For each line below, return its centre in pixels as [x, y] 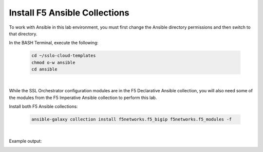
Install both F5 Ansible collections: [43, 106]
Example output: [25, 141]
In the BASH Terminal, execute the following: [54, 43]
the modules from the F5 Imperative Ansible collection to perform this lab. [83, 98]
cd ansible [44, 69]
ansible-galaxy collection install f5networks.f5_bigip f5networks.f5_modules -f [132, 119]
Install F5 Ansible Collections [69, 13]
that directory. [23, 34]
